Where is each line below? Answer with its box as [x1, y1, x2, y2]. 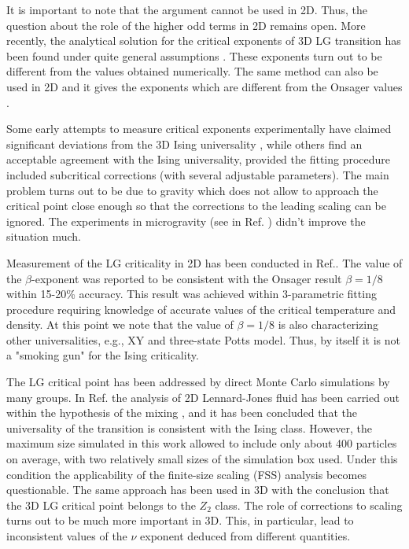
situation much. [6, 228, 81, 245]
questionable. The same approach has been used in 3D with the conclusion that [6, 481, 389, 498]
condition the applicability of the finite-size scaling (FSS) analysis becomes [6, 466, 367, 482]
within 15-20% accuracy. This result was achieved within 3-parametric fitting [6, 286, 377, 302]
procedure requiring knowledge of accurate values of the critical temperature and [6, 300, 396, 317]
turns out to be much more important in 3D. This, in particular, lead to [6, 512, 354, 529]
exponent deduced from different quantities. [140, 528, 351, 543]
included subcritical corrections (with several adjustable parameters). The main [6, 166, 389, 182]
